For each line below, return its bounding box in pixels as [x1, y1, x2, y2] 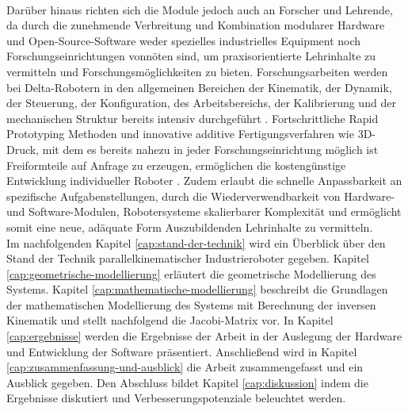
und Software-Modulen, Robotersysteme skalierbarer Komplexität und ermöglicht [6, 203, 402, 220]
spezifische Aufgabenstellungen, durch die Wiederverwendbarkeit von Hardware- [6, 187, 395, 204]
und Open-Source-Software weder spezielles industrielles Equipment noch [6, 32, 361, 48]
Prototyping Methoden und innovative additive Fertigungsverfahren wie [6, 125, 354, 142]
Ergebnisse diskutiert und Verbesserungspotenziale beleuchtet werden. [6, 390, 346, 406]
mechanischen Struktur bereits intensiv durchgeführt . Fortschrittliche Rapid [6, 109, 379, 126]
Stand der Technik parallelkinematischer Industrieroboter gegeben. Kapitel [6, 250, 369, 267]
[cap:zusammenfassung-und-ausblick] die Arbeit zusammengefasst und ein [6, 359, 364, 375]
